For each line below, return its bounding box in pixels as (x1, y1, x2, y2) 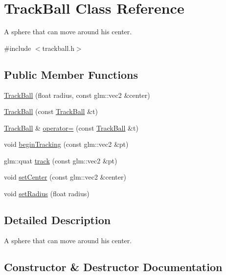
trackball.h (42, 43, 74, 53)
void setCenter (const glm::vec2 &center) (4, 172, 126, 182)
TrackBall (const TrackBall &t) (4, 106, 98, 116)
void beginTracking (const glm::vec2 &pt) (4, 139, 129, 149)
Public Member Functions (4, 67, 138, 82)
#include (4, 43, 31, 53)
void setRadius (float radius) (4, 188, 90, 199)
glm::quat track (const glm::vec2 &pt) (4, 155, 117, 165)
